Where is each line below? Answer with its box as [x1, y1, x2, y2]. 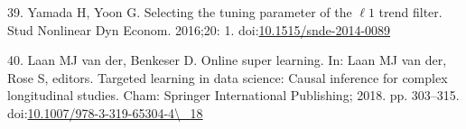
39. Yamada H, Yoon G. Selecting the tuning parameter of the [7, 3, 352, 21]
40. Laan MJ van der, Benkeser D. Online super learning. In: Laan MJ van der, [7, 51, 447, 69]
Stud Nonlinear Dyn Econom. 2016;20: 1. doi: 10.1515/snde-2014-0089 [7, 20, 391, 39]
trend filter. [378, 3, 443, 21]
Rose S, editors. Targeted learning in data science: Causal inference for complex [7, 68, 448, 87]
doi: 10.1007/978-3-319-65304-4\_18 [7, 103, 203, 122]
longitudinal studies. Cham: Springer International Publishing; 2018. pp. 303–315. [7, 86, 460, 105]
